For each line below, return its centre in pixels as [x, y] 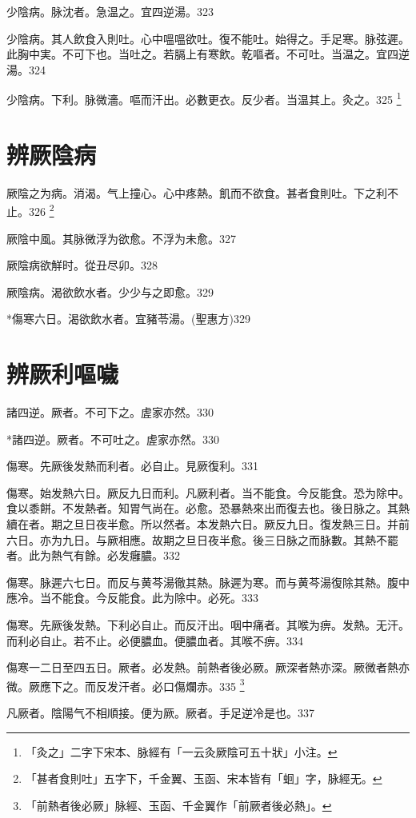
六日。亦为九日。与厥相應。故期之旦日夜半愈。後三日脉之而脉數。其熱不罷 [202, 539]
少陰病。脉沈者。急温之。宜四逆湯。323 [110, 11]
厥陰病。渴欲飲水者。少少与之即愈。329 [110, 291]
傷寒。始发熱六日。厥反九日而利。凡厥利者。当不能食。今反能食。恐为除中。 [208, 492]
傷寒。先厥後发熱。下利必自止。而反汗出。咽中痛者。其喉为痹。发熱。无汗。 [208, 625]
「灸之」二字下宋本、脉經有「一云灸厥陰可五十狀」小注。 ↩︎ [181, 751]
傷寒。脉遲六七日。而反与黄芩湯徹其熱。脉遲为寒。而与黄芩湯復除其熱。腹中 [208, 582]
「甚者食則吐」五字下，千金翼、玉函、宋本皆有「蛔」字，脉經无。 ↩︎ [204, 778]
